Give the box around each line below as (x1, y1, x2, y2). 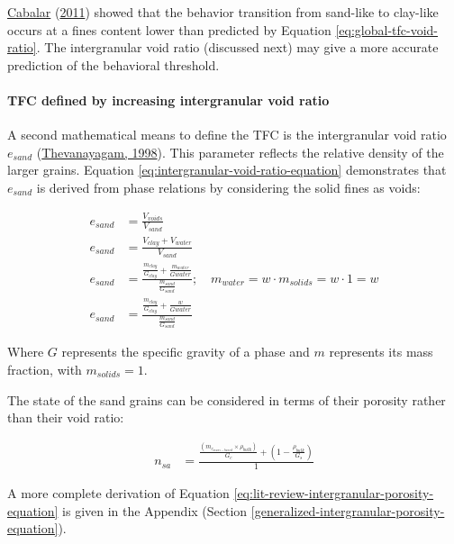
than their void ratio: (7, 408, 124, 427)
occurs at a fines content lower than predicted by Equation (7, 20, 331, 39)
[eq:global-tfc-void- (335, 20, 439, 39)
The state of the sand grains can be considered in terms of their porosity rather (7, 390, 446, 409)
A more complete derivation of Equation (7, 484, 230, 502)
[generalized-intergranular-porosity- (250, 501, 445, 520)
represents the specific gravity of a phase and (61, 342, 310, 361)
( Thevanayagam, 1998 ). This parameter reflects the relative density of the (36, 142, 444, 161)
